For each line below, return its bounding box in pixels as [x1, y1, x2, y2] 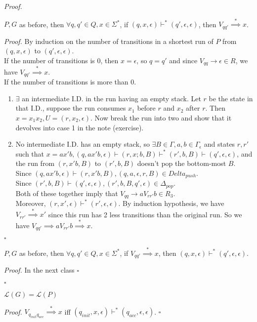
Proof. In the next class [4, 265, 75, 275]
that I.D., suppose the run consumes [15, 103, 126, 113]
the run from [15, 158, 55, 168]
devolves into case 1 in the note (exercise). [15, 122, 144, 132]
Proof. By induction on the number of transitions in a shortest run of [4, 36, 214, 46]
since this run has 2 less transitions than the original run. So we [48, 209, 242, 219]
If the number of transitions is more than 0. [4, 77, 136, 87]
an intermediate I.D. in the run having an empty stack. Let [22, 93, 201, 103]
